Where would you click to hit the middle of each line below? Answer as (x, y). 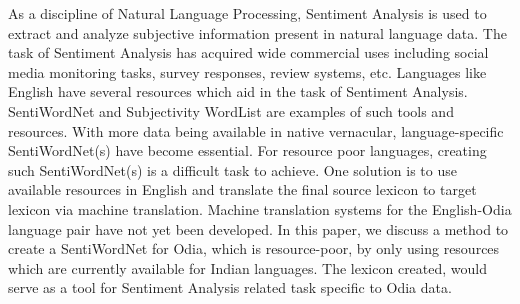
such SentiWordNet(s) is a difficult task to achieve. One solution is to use (232, 169)
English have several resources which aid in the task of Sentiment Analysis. (238, 91)
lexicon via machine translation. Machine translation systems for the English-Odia (260, 208)
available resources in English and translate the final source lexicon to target (242, 189)
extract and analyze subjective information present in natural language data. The (257, 32)
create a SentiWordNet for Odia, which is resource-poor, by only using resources (254, 248)
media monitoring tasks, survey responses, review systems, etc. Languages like (247, 71)
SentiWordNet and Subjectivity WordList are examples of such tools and (231, 110)
